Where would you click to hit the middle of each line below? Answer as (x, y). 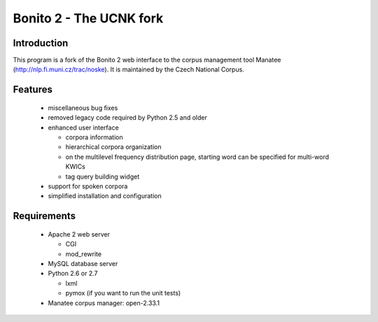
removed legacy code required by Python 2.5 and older (128, 118)
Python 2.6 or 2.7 (73, 274)
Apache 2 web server (79, 234)
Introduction (41, 43)
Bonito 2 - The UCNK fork (88, 18)
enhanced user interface (83, 127)
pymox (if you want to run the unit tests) (123, 293)
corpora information (94, 137)
